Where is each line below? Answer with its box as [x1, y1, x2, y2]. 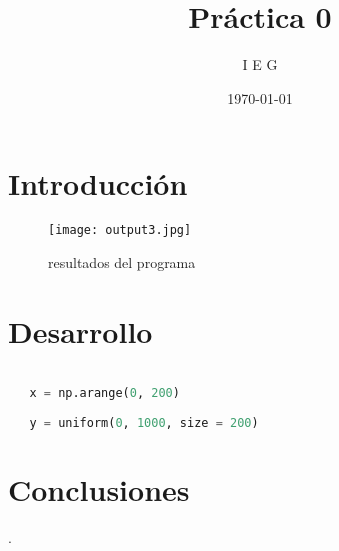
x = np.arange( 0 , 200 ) [29, 386, 180, 401]
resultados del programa [48, 251, 196, 272]
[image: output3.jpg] [48, 223, 192, 238]
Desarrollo [8, 310, 153, 351]
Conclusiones [8, 469, 190, 510]
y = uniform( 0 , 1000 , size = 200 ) [29, 416, 259, 431]
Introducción [8, 163, 188, 204]
